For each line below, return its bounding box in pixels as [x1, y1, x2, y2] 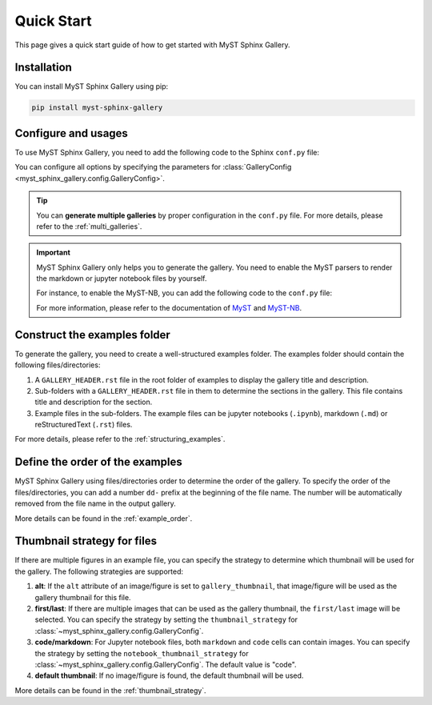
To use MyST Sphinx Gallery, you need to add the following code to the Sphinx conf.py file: [14, 147, 320, 157]
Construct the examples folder [14, 328, 171, 342]
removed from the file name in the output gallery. [14, 499, 176, 508]
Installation [14, 61, 72, 74]
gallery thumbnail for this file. [34, 592, 131, 602]
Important [36, 248, 71, 258]
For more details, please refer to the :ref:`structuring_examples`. [14, 435, 226, 444]
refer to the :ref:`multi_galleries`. [36, 221, 142, 231]
